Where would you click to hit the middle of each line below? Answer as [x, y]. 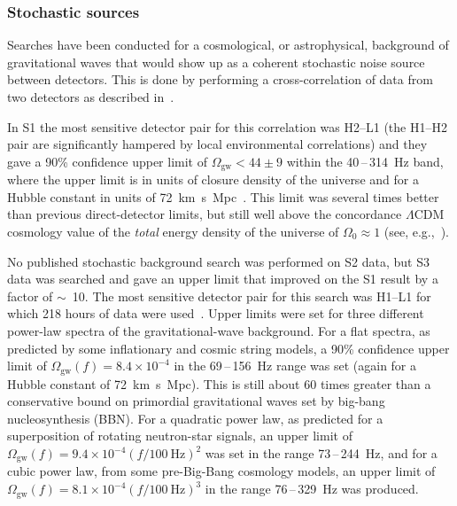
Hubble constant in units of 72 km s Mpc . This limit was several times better [223, 196]
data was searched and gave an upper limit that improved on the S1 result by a [223, 279]
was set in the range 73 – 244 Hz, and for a [321, 453]
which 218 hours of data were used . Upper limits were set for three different [216, 313]
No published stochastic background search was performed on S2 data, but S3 [218, 261]
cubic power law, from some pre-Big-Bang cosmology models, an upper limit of [221, 471]
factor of [30, 296]
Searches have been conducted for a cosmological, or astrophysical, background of [228, 45]
